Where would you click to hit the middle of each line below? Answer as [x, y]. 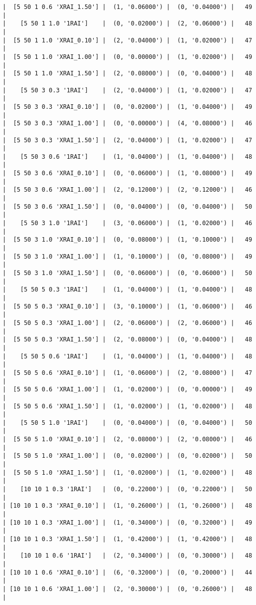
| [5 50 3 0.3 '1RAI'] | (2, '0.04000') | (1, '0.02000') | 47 [128, 90]
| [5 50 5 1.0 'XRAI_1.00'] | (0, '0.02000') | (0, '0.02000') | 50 [128, 456]
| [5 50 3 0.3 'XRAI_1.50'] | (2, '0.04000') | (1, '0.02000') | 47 [128, 140]
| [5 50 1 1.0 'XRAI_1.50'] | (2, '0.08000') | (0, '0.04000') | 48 [128, 74]
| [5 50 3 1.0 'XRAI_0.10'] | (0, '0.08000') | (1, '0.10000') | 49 [128, 240]
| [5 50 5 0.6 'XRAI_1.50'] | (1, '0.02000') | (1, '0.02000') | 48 [128, 406]
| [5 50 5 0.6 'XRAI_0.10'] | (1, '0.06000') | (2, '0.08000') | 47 [128, 373]
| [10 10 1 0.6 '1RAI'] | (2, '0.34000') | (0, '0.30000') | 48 [128, 556]
